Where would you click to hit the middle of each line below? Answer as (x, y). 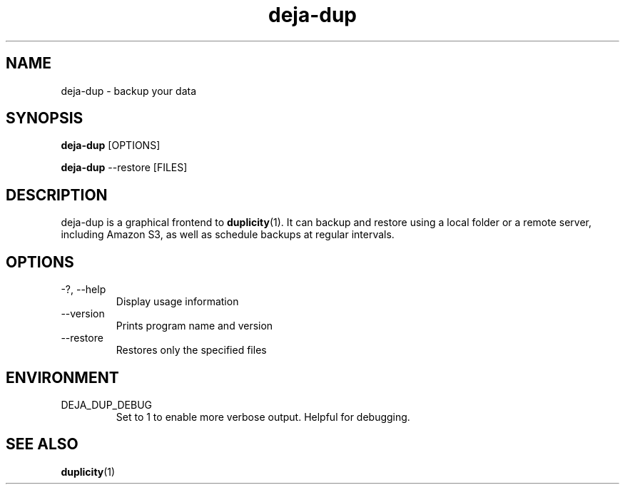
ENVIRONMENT (62, 377)
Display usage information (177, 302)
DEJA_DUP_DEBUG (107, 404)
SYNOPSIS (45, 118)
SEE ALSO (42, 444)
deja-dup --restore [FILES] (124, 168)
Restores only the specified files (191, 350)
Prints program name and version (194, 326)
